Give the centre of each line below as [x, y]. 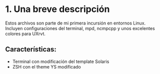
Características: [31, 49]
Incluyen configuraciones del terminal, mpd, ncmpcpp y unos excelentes [80, 28]
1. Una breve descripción [57, 9]
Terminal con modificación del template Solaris [61, 61]
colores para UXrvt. [25, 33]
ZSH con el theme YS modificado [46, 66]
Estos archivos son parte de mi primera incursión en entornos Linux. [75, 23]
